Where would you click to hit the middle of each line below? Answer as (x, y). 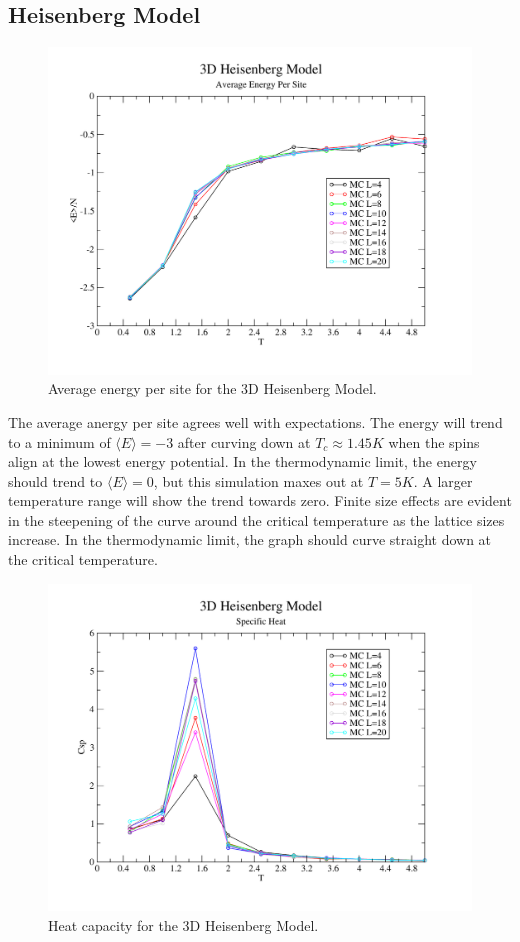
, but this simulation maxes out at (258, 480)
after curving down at (244, 441)
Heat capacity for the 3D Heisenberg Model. (183, 924)
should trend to (55, 480)
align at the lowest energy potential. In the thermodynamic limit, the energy (242, 461)
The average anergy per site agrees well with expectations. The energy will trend (255, 421)
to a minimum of (59, 441)
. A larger (443, 480)
